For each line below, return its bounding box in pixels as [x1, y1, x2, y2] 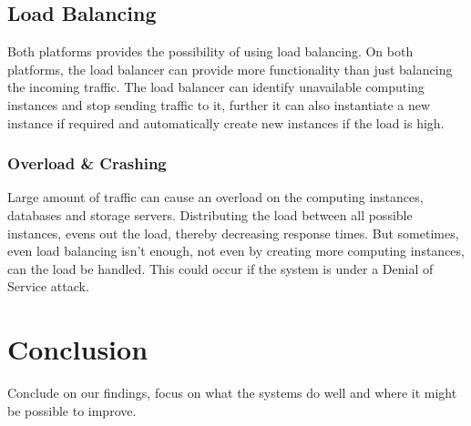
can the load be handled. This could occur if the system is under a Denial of [7, 259, 434, 278]
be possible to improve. [7, 401, 137, 420]
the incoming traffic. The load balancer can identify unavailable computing [7, 77, 425, 96]
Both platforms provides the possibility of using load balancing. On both [7, 42, 414, 61]
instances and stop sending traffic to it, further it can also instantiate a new [7, 95, 431, 114]
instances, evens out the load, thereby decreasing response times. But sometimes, [7, 223, 459, 242]
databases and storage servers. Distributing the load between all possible [7, 205, 413, 224]
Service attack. [7, 277, 89, 296]
